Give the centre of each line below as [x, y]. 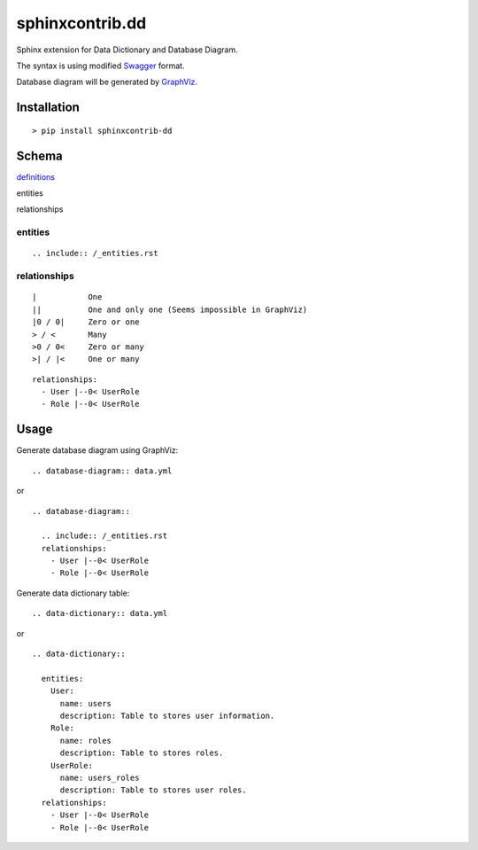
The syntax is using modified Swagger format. [100, 66]
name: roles [86, 741]
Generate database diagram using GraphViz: [97, 450]
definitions [35, 176]
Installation [48, 108]
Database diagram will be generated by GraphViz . [107, 82]
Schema [40, 156]
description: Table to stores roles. [142, 753]
